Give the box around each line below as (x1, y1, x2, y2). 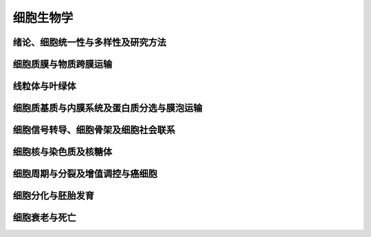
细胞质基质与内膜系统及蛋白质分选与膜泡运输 (12, 102, 203, 114)
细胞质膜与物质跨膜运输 (12, 58, 113, 70)
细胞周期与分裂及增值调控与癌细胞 (12, 168, 157, 180)
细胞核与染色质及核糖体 (12, 146, 113, 158)
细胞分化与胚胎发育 (12, 190, 94, 202)
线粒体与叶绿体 (12, 80, 76, 92)
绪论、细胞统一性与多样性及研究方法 (12, 36, 166, 48)
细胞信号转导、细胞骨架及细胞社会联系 (12, 124, 175, 136)
